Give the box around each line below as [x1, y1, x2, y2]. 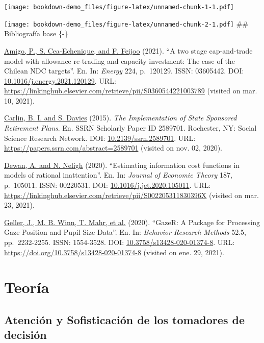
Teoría [4, 277, 49, 298]
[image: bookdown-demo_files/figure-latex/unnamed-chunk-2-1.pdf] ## [4, 18, 249, 29]
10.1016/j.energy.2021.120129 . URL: [4, 75, 116, 86]
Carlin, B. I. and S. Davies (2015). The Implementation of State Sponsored [4, 112, 237, 123]
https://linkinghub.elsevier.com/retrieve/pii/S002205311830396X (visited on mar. [4, 189, 259, 200]
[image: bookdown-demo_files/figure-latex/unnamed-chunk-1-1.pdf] [4, 4, 234, 11]
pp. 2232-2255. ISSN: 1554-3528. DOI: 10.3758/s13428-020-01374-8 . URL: [4, 237, 235, 247]
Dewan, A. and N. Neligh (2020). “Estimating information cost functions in [4, 159, 240, 170]
